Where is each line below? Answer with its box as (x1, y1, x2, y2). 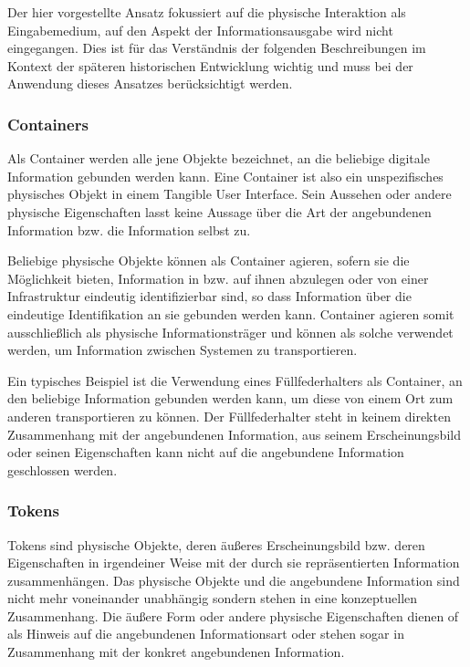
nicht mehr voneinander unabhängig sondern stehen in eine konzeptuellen (7, 589, 418, 608)
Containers (7, 112, 89, 135)
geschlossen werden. (7, 460, 118, 479)
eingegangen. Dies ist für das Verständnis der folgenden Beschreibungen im (7, 38, 426, 57)
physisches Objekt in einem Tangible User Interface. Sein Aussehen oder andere (7, 184, 452, 203)
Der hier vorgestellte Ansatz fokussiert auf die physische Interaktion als (7, 3, 406, 21)
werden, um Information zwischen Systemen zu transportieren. (7, 340, 358, 360)
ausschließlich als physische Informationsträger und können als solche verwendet (7, 322, 454, 341)
